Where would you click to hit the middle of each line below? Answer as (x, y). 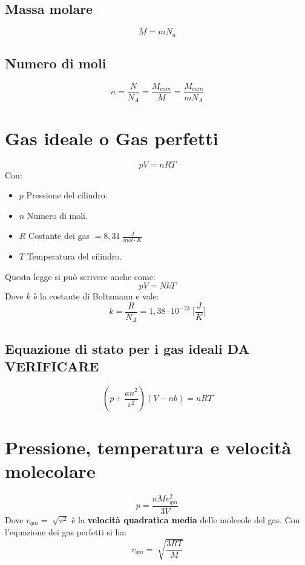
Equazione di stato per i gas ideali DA (127, 348)
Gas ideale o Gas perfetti (112, 138)
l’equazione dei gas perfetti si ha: (66, 532)
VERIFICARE (52, 366)
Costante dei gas (59, 236)
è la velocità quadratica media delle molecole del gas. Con (186, 519)
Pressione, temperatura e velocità (148, 447)
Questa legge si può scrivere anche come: (80, 276)
